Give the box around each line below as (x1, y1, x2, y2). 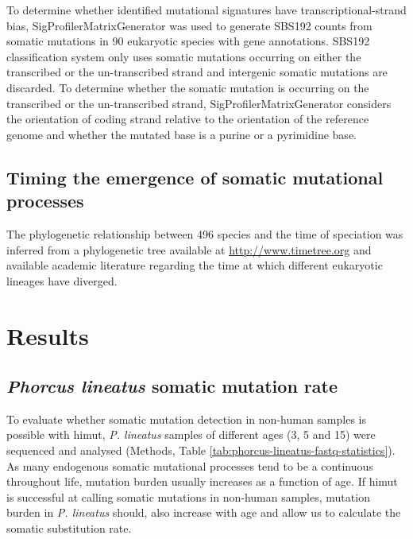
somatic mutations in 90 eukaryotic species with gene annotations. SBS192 (6, 33, 370, 49)
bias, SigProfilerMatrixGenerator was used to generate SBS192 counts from (6, 17, 372, 33)
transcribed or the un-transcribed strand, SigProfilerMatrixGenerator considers (6, 95, 392, 111)
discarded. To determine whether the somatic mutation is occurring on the (6, 79, 369, 95)
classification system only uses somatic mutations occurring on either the (6, 48, 361, 64)
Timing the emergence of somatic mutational (6, 165, 384, 189)
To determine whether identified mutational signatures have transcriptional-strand (6, 2, 407, 17)
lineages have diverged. (6, 272, 118, 289)
